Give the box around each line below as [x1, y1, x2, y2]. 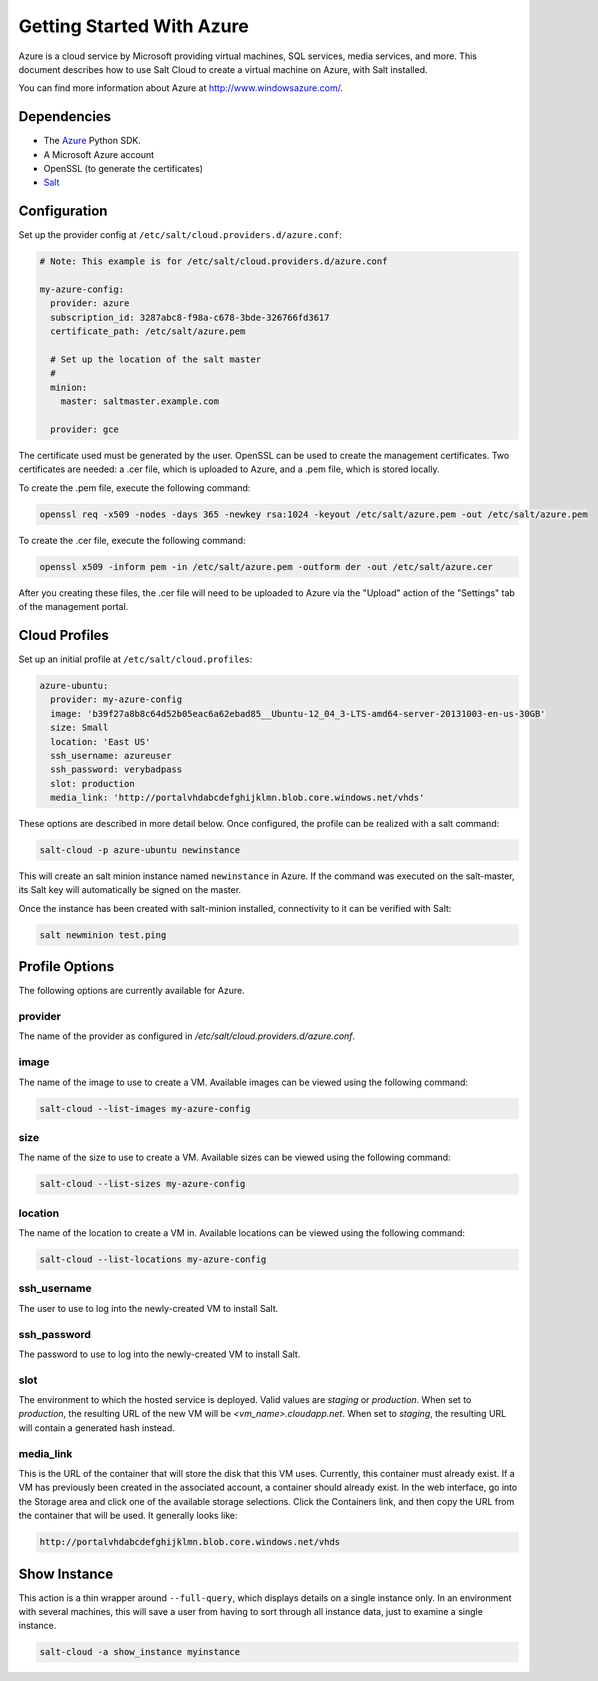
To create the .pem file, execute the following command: [18, 481, 251, 494]
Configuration [18, 203, 108, 220]
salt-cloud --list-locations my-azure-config [39, 1254, 267, 1265]
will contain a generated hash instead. [18, 1421, 175, 1434]
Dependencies [18, 108, 112, 125]
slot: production [50, 778, 135, 789]
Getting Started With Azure [18, 15, 249, 37]
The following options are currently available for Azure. [18, 985, 245, 997]
